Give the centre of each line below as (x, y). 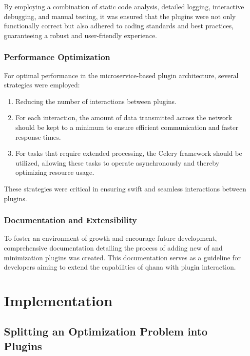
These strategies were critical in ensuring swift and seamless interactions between (125, 188)
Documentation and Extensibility (70, 220)
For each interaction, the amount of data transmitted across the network (124, 117)
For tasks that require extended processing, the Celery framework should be (129, 153)
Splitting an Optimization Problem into (106, 331)
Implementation (58, 300)
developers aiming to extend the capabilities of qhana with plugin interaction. (120, 267)
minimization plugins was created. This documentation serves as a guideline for (122, 257)
